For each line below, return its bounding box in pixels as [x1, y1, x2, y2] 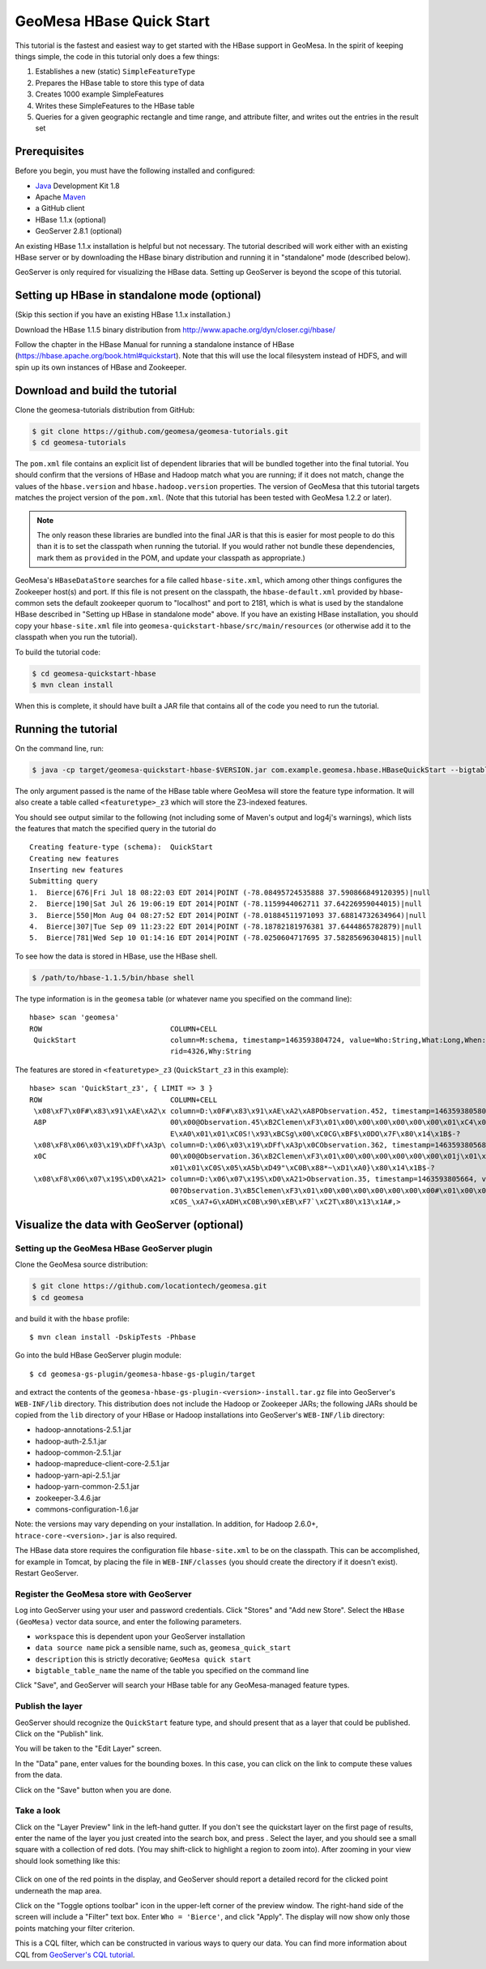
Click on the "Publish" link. [15, 1729, 104, 1739]
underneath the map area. [15, 1885, 102, 1895]
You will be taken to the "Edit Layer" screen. [15, 1744, 162, 1753]
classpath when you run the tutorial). [15, 633, 138, 642]
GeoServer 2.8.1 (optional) [35, 226, 122, 236]
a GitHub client [35, 204, 85, 213]
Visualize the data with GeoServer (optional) [15, 1217, 244, 1232]
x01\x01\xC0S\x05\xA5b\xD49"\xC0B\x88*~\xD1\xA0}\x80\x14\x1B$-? [170, 1163, 435, 1172]
